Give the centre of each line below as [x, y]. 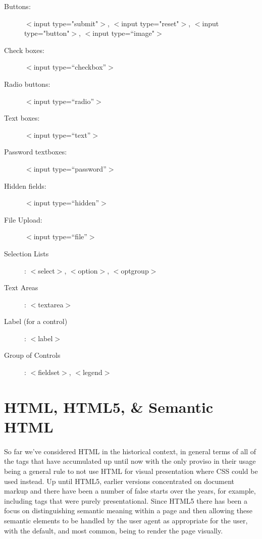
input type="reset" [150, 23]
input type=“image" [124, 33]
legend [92, 372]
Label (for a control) [36, 321]
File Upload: [23, 219]
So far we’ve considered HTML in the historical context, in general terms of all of [130, 451]
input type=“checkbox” [70, 67]
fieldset [49, 372]
